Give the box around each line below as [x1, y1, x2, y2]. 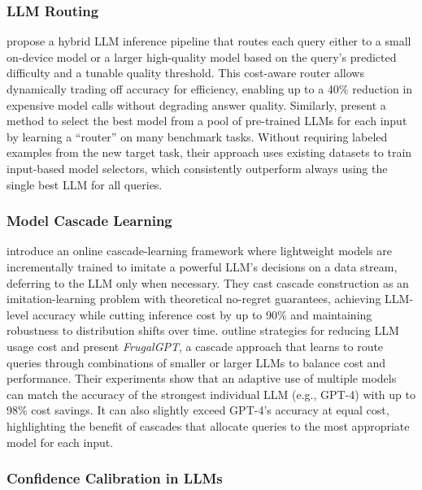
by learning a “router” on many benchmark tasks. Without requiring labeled [7, 128, 388, 145]
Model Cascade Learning [7, 210, 172, 231]
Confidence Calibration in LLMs [7, 468, 223, 488]
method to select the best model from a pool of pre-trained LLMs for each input [7, 112, 407, 129]
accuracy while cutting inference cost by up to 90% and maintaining [32, 306, 372, 323]
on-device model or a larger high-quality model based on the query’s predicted [7, 48, 397, 65]
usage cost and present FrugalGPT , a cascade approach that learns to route [7, 337, 384, 354]
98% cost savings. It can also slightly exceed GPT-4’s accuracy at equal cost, [7, 401, 389, 418]
